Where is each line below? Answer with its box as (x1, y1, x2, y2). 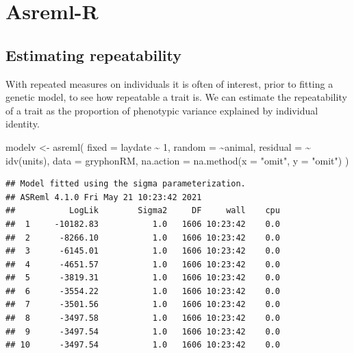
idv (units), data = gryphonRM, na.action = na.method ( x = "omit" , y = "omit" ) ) (5, 153, 349, 167)
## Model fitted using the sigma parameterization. (5, 179, 246, 189)
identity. (5, 117, 40, 131)
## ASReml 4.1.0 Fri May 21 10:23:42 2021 (5, 192, 202, 202)
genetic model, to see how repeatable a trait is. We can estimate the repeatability (5, 90, 347, 104)
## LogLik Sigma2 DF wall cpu (5, 206, 280, 216)
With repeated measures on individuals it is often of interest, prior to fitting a (5, 76, 333, 90)
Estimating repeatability (5, 44, 181, 65)
